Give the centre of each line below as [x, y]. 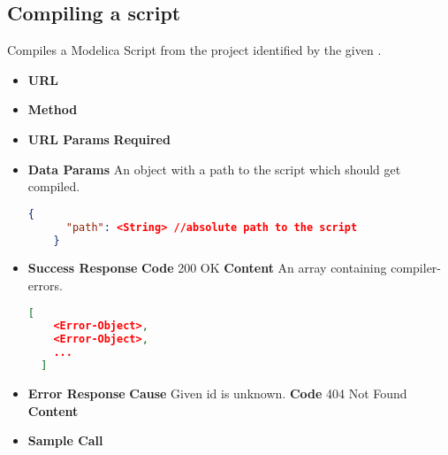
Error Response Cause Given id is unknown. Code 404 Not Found [217, 393]
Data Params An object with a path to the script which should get [214, 169]
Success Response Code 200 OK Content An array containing [207, 268]
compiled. [54, 186]
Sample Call [65, 440]
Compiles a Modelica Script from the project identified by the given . [194, 50]
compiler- [416, 268]
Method [53, 109]
